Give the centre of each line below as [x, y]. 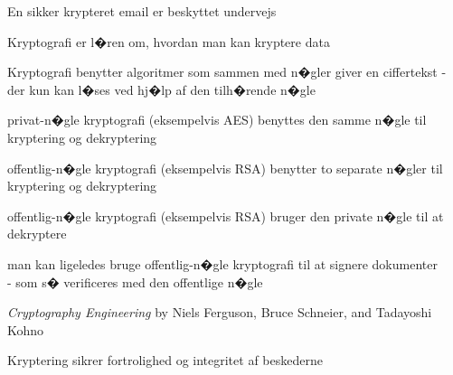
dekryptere [37, 234]
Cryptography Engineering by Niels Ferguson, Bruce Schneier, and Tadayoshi [220, 312]
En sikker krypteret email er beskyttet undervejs [142, 11]
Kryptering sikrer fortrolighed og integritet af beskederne [165, 360]
